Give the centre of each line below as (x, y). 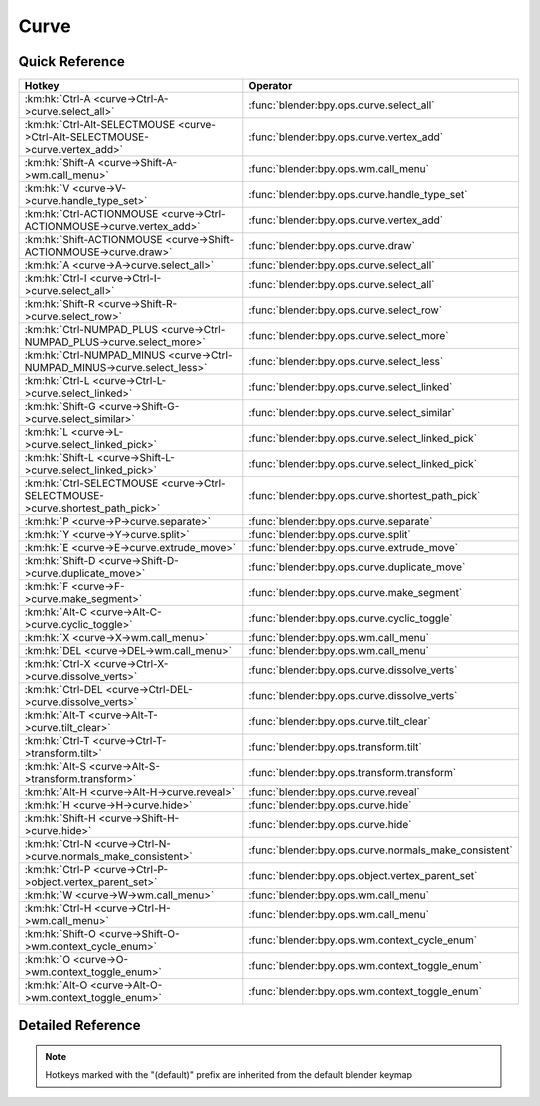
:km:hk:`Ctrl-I (55, 278)
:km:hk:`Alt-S (55, 767)
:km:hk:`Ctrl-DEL (64, 690)
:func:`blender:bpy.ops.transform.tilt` (335, 747)
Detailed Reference (79, 1025)
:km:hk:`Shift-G (60, 407)
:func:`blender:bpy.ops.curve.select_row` (345, 310)
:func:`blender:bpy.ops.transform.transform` (352, 773)
